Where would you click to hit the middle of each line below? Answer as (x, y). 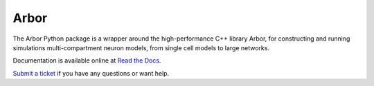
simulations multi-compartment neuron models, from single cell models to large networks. (141, 47)
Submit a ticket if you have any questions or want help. (91, 73)
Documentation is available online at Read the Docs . (87, 61)
